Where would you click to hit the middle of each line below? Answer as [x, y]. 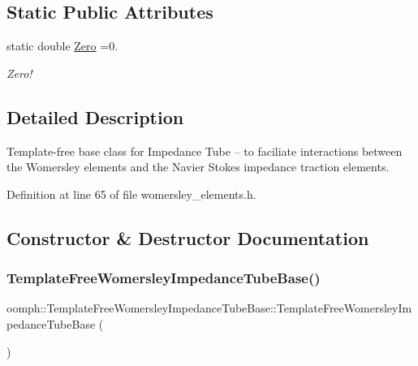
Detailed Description [95, 116]
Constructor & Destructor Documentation [188, 237]
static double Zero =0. [62, 46]
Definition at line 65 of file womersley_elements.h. [131, 194]
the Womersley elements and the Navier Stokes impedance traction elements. [198, 167]
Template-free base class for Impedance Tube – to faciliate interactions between [205, 151]
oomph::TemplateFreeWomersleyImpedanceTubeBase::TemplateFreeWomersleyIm [209, 308]
